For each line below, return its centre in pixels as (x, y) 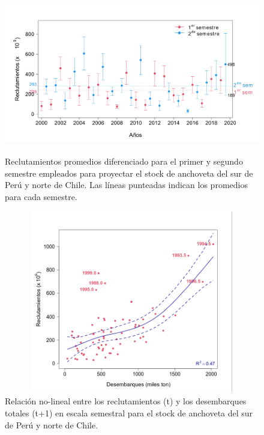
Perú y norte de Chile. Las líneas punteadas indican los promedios (126, 185)
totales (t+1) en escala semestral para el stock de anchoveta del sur (129, 413)
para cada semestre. (41, 196)
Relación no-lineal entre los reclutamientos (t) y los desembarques (126, 401)
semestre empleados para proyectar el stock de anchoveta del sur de (129, 173)
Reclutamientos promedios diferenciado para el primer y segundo (124, 161)
